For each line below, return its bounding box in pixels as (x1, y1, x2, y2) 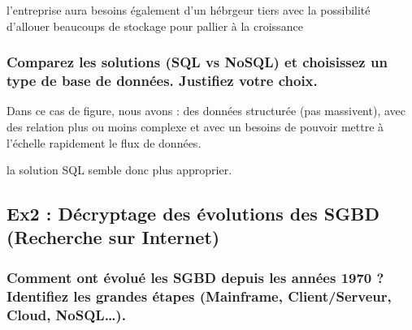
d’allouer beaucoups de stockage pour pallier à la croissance (7, 17, 303, 34)
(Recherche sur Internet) (7, 225, 220, 250)
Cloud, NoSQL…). (7, 304, 126, 324)
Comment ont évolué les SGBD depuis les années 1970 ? (7, 267, 384, 287)
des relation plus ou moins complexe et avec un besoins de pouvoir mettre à (7, 118, 384, 135)
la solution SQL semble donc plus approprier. (7, 161, 232, 178)
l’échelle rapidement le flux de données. (7, 134, 202, 151)
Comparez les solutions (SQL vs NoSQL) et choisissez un (7, 52, 388, 72)
